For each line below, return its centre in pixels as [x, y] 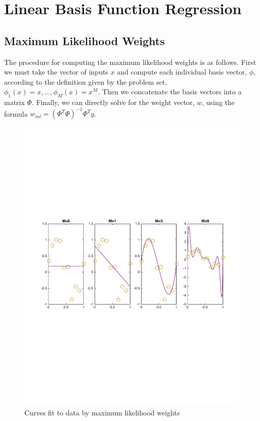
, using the [218, 102]
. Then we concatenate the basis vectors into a [170, 92]
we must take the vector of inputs [56, 72]
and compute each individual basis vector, [182, 72]
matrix [14, 102]
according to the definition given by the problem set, [86, 81]
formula [16, 113]
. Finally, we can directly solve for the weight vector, [113, 102]
